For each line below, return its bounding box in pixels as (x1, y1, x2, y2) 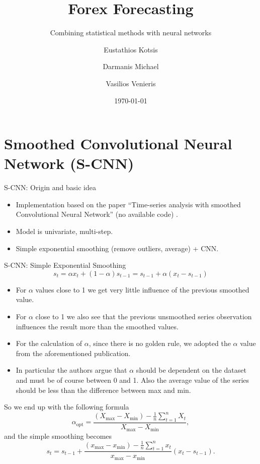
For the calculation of (16, 338, 82, 349)
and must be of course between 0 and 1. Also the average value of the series (16, 374, 249, 385)
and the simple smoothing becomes (4, 430, 112, 441)
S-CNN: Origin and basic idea (4, 182, 96, 193)
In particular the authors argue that (16, 365, 127, 375)
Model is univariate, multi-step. (16, 226, 113, 236)
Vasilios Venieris (106, 78, 156, 88)
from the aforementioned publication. (16, 347, 131, 358)
